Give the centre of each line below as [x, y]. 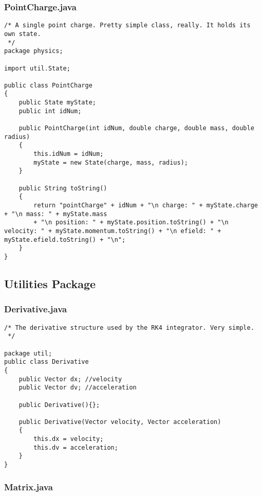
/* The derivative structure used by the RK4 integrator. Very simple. [129, 327]
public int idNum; [50, 111]
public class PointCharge [48, 85]
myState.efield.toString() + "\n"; [65, 240]
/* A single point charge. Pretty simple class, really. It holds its [127, 25]
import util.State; [37, 68]
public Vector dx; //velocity [70, 379]
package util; [28, 353]
